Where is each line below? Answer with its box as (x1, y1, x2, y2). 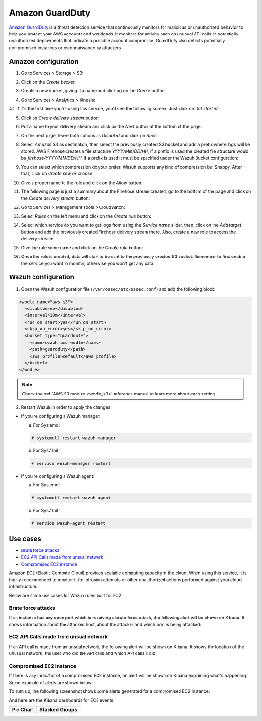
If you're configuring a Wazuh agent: (21, 473, 95, 479)
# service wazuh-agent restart (31, 520, 106, 526)
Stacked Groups (39, 706, 78, 713)
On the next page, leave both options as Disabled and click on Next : (21, 133, 157, 138)
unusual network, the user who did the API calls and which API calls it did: (9, 651, 157, 656)
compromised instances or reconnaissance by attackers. (9, 44, 122, 51)
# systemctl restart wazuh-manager (31, 435, 116, 441)
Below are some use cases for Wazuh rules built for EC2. (9, 593, 123, 599)
